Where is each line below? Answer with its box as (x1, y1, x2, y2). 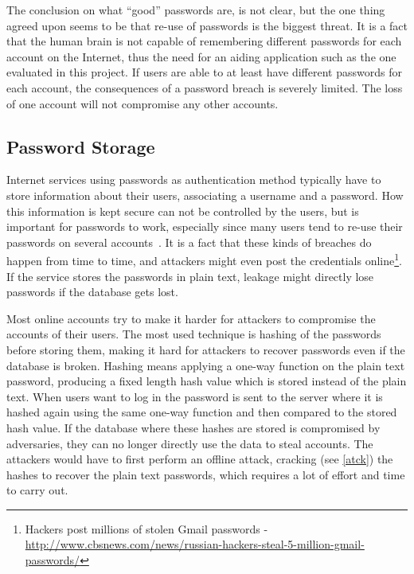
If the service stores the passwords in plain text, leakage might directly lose (6, 267, 374, 284)
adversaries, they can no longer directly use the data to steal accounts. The (6, 435, 373, 451)
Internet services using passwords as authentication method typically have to (6, 171, 381, 188)
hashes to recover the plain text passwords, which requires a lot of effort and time (6, 466, 405, 482)
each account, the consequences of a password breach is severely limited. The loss (6, 79, 403, 96)
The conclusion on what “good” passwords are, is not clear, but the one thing (6, 2, 385, 18)
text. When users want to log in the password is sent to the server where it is (6, 388, 383, 404)
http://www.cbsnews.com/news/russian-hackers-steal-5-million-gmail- (25, 536, 365, 553)
